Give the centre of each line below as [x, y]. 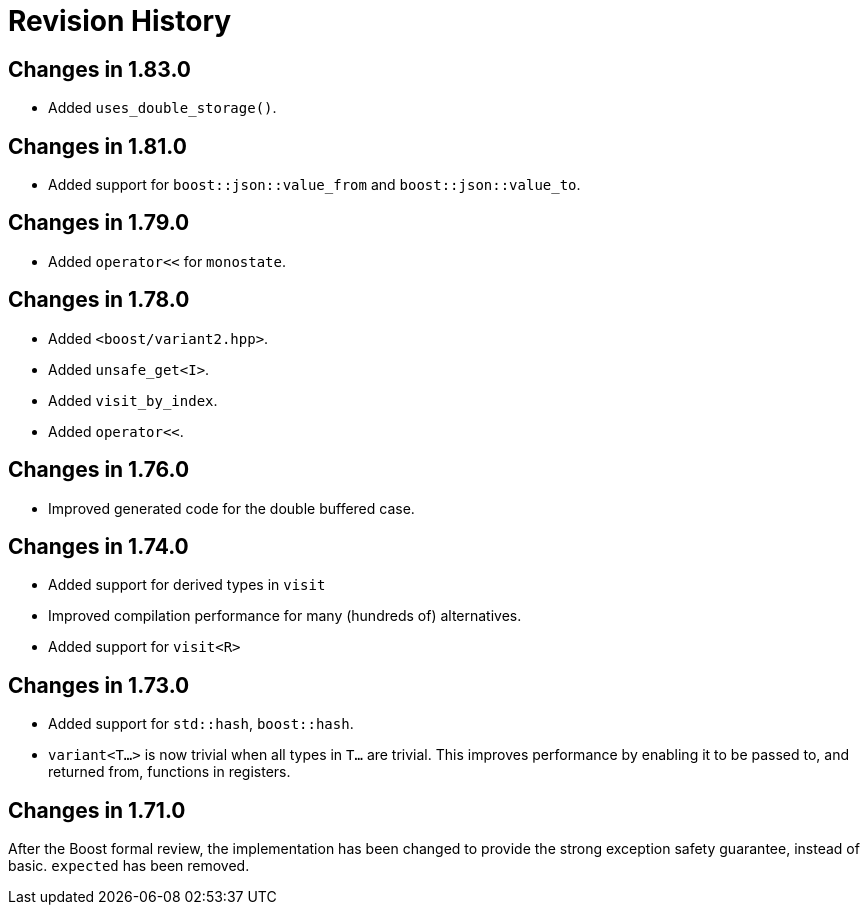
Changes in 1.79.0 [99, 223]
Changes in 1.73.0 [99, 685]
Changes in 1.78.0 [99, 300]
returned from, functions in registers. [169, 772]
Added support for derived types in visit [187, 585]
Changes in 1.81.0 [97, 146]
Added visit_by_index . [133, 400]
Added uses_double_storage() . [162, 108]
